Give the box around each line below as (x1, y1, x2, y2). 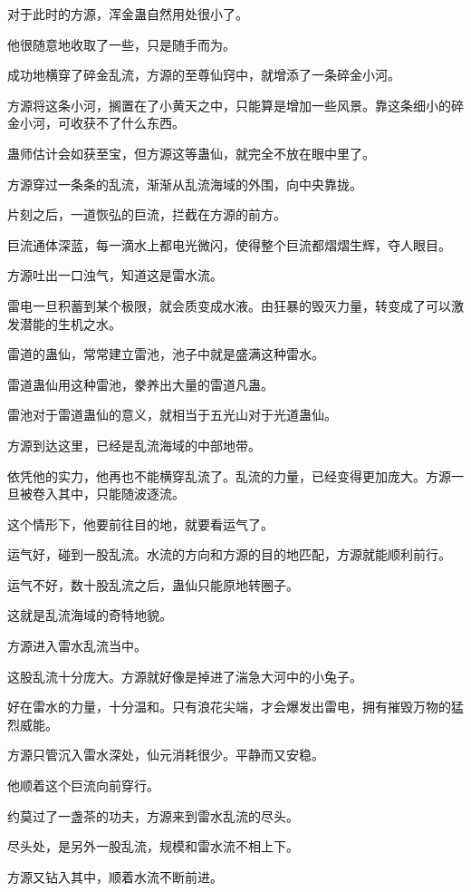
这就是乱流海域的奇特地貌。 (7, 606, 172, 625)
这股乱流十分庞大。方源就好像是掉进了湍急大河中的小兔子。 (7, 666, 362, 685)
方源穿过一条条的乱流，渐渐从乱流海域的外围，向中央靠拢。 (7, 174, 362, 193)
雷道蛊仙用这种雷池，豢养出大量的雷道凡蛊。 (7, 374, 274, 393)
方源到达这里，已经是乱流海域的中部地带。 (7, 435, 261, 454)
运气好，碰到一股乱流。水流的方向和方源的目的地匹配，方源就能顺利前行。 (7, 545, 451, 564)
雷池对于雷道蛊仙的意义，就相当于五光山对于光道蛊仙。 (7, 405, 337, 424)
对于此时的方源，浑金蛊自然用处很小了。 (7, 5, 248, 23)
